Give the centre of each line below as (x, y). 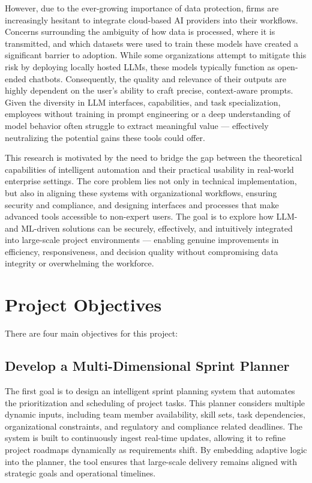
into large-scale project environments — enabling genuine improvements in (142, 240)
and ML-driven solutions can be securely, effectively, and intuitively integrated (149, 228)
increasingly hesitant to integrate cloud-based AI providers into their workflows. (151, 19)
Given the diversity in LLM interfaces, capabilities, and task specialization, (143, 102)
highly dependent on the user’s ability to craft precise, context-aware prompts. (149, 90)
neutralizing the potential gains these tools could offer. (105, 137)
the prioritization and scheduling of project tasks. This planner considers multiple (155, 402)
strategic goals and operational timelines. (80, 473)
